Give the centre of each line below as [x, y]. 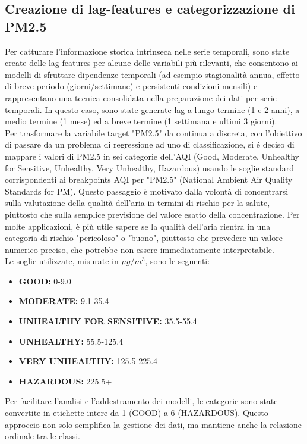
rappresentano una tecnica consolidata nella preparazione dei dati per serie [141, 97]
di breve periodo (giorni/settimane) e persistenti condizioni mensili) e [131, 86]
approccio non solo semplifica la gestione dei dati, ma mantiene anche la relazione [153, 424]
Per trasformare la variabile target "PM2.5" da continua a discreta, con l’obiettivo [153, 132]
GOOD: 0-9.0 [45, 281]
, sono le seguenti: [178, 261]
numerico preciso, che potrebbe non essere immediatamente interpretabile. [140, 249]
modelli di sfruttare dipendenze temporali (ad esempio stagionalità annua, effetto [152, 74]
